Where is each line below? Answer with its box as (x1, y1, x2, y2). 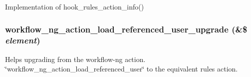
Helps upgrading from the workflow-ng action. (5, 53, 146, 64)
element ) (5, 34, 40, 46)
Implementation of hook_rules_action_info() (5, 1, 144, 11)
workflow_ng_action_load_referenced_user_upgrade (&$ (5, 22, 248, 35)
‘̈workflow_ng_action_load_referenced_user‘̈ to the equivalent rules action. (5, 63, 238, 74)
